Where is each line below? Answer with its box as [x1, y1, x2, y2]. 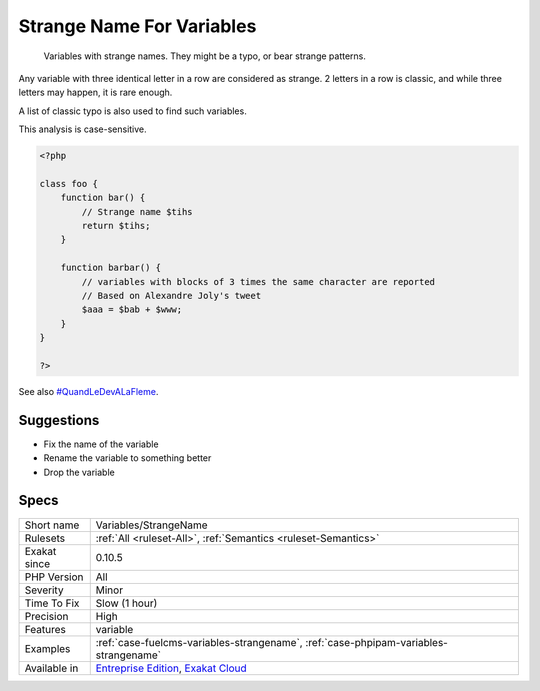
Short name [24, 518, 80, 532]
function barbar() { [60, 262, 162, 274]
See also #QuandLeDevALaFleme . [18, 385, 159, 397]
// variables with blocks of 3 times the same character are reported [81, 276, 435, 287]
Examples [24, 641, 71, 655]
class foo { [39, 178, 99, 189]
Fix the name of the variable [43, 438, 159, 450]
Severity [24, 583, 64, 597]
